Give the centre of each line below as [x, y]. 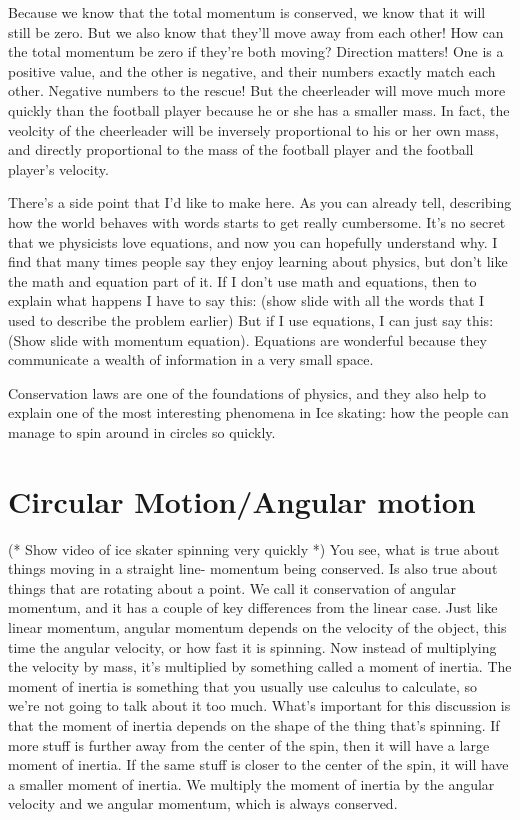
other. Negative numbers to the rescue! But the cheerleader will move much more [257, 90]
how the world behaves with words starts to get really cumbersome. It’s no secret [257, 221]
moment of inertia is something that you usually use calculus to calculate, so [243, 685]
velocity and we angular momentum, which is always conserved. [203, 803]
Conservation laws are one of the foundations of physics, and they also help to [247, 392]
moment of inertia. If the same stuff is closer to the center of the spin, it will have [258, 764]
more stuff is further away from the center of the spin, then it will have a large [249, 744]
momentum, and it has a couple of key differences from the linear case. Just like [253, 607]
